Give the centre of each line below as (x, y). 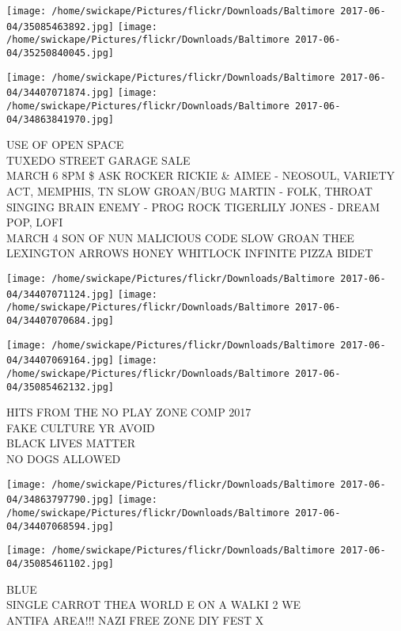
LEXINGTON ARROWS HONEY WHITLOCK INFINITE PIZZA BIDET (190, 253)
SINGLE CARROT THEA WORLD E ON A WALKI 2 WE (154, 604)
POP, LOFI (35, 222)
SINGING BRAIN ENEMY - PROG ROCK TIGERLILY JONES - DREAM (193, 206)
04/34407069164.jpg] (61, 361)
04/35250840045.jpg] (61, 53)
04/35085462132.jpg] (61, 387)
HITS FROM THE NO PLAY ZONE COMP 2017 (129, 412)
